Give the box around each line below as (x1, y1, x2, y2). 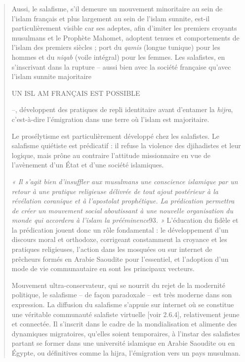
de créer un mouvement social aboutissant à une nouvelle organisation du (11, 205, 233, 215)
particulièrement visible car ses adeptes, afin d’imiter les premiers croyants (11, 23, 237, 33)
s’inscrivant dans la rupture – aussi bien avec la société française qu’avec (11, 61, 231, 72)
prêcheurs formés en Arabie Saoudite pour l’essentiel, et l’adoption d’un (11, 253, 229, 264)
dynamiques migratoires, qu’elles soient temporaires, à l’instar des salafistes (11, 328, 240, 338)
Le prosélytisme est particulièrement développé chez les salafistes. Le (11, 130, 219, 141)
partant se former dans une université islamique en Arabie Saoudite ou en (11, 338, 235, 348)
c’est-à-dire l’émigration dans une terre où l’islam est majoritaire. (11, 114, 209, 124)
